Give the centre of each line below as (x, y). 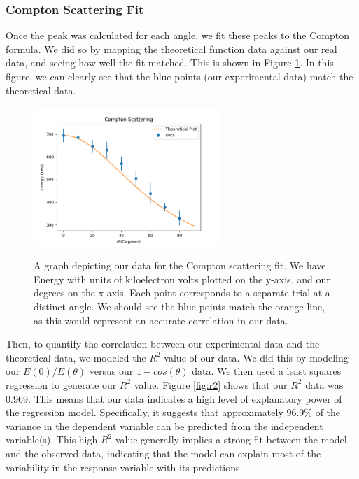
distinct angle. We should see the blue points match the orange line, (179, 306)
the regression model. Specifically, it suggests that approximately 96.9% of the (173, 412)
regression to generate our (61, 384)
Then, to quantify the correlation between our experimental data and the (163, 344)
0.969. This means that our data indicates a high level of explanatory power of (174, 398)
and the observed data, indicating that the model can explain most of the (163, 453)
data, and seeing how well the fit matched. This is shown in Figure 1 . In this (170, 63)
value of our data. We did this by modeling (256, 357)
